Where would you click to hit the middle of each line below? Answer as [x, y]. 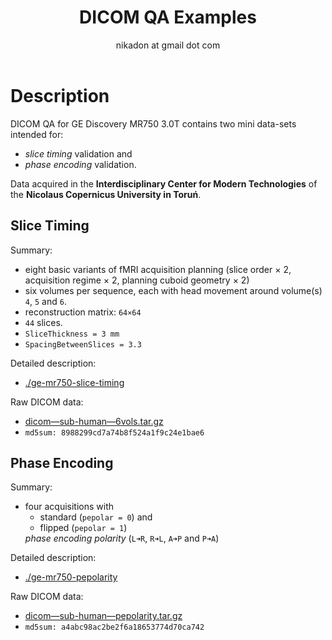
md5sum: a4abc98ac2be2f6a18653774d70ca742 [114, 627]
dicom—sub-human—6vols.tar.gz [94, 421]
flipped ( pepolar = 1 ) [83, 528]
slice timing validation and [78, 153]
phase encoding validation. [80, 164]
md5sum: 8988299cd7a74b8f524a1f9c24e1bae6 [114, 432]
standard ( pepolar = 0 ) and [96, 517]
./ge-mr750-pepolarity [71, 577]
